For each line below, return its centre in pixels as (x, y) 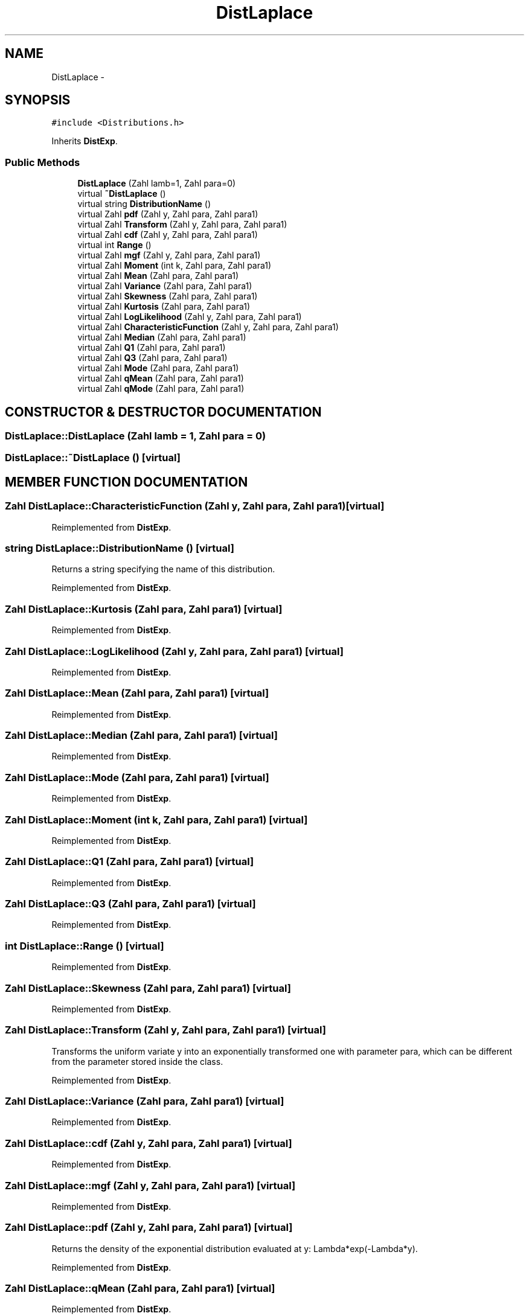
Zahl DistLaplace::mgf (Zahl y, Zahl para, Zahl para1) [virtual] (150, 1185)
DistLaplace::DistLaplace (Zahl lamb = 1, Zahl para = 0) (136, 436)
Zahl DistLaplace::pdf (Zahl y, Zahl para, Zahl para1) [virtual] (149, 1228)
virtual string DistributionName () (144, 204)
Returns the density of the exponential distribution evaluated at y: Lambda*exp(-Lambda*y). (235, 1248)
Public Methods (43, 162)
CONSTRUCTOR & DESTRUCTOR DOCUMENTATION (163, 412)
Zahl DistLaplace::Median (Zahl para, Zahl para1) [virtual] (141, 735)
